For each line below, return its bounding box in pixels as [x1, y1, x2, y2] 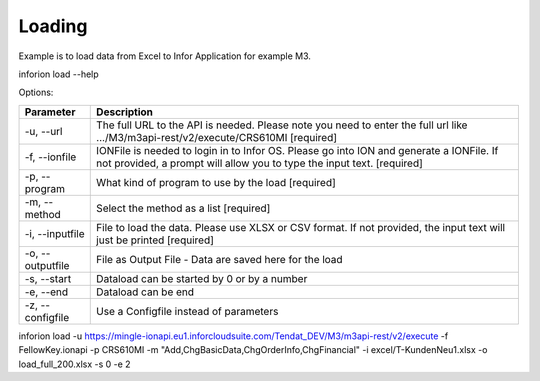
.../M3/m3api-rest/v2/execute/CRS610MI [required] [96, 130, 338, 144]
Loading [18, 15, 88, 37]
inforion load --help [18, 68, 99, 80]
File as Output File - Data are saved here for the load [96, 252, 344, 266]
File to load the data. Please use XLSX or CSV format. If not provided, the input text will [96, 220, 505, 234]
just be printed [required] [96, 233, 215, 247]
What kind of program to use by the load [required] [96, 175, 337, 189]
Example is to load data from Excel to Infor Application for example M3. [18, 50, 312, 62]
